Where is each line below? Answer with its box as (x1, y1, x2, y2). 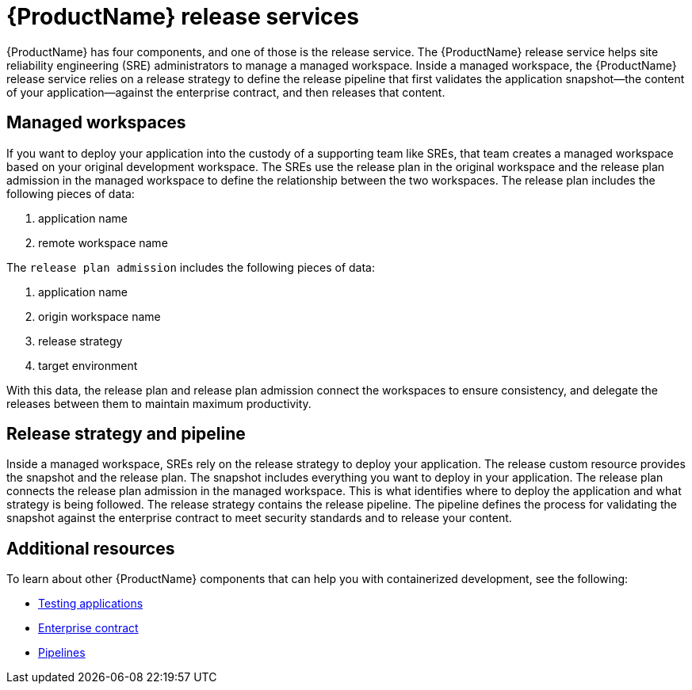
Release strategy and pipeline (6, 424, 246, 444)
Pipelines (38, 646, 86, 660)
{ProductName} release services (6, 3, 359, 30)
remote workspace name (38, 235, 168, 250)
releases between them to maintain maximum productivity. (6, 396, 312, 410)
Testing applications (38, 597, 143, 611)
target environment (38, 358, 138, 372)
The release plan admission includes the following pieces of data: (6, 260, 375, 274)
